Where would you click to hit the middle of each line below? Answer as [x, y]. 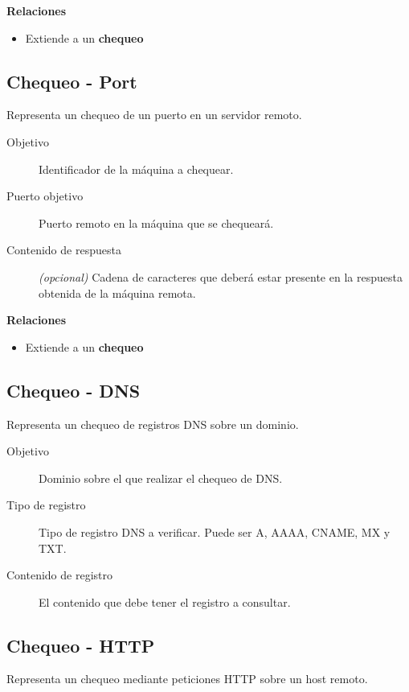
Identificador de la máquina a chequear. [136, 169]
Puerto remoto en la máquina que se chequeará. [156, 222]
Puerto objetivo [45, 196]
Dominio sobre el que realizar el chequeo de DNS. [161, 478]
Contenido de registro [59, 575]
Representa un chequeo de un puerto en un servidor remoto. [154, 115]
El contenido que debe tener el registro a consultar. [165, 601]
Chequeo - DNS [74, 390]
